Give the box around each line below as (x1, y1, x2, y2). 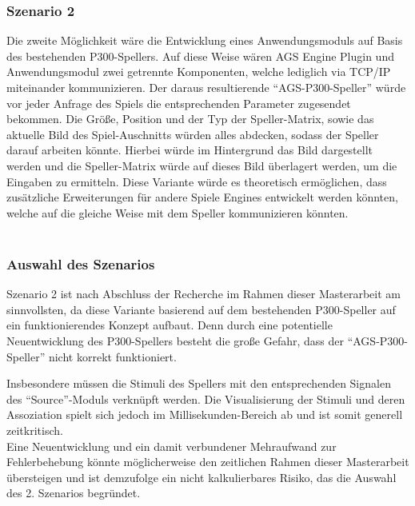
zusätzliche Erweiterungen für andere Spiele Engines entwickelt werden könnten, (6, 189, 398, 205)
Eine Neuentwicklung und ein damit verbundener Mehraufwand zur (6, 437, 337, 454)
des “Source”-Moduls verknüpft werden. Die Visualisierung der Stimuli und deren (6, 390, 405, 407)
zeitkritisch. (6, 421, 63, 438)
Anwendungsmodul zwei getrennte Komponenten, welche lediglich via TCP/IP (6, 63, 391, 80)
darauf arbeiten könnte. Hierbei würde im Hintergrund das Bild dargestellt (6, 141, 373, 158)
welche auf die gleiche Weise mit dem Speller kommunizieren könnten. (6, 204, 349, 221)
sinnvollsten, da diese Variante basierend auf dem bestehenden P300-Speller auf (6, 301, 396, 317)
